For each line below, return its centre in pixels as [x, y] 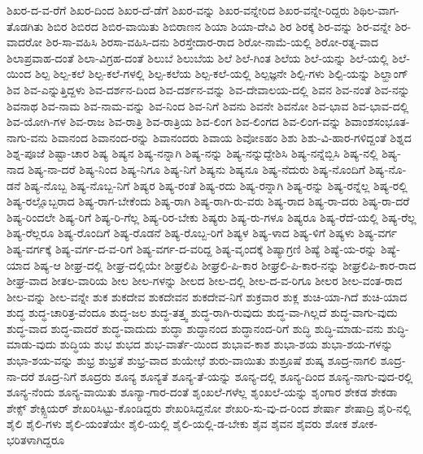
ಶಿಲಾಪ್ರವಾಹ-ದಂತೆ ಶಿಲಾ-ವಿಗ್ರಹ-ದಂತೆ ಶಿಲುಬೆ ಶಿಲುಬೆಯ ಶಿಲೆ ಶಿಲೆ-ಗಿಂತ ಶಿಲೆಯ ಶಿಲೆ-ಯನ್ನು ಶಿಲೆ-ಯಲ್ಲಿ [198, 57]
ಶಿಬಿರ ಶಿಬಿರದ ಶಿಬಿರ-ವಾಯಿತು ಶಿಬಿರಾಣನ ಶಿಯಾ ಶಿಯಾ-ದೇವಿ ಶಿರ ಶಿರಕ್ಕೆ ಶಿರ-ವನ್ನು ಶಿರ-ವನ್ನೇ [219, 26]
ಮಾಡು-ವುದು [32, 344]
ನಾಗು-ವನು [27, 137]
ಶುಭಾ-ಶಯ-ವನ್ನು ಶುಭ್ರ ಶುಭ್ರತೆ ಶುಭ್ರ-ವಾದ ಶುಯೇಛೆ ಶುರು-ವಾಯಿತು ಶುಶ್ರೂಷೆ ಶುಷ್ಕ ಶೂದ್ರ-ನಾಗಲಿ [192, 360]
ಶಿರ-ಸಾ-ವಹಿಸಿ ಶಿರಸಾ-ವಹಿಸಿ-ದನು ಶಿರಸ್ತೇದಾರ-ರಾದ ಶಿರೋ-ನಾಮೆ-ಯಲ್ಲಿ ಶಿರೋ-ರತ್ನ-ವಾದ [212, 42]
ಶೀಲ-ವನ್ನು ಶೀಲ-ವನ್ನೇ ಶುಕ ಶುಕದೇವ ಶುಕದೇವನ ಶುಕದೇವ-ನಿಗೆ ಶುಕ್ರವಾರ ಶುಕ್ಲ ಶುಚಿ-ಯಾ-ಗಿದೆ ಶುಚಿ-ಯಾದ [207, 296]
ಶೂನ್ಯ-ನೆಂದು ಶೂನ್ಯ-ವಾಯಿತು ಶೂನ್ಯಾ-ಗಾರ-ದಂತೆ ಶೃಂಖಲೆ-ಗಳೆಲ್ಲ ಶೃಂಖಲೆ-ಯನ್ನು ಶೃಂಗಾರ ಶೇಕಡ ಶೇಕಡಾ [202, 392]
